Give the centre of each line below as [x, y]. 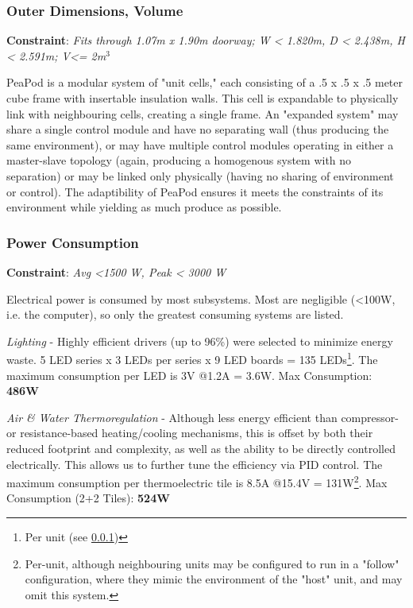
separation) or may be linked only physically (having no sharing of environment [200, 175]
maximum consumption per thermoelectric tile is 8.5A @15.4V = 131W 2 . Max [197, 481]
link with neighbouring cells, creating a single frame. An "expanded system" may [203, 113]
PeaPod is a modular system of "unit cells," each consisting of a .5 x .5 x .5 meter [205, 82]
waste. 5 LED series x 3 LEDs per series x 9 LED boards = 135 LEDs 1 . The [192, 358]
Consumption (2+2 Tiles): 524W [88, 498]
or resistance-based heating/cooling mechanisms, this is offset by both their [190, 433]
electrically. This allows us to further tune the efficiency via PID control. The [195, 464]
